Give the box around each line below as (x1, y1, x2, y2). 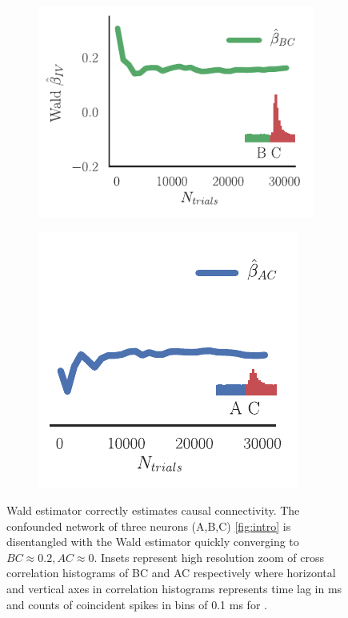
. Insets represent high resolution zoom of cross (94, 548, 325, 565)
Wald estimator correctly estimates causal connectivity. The (6, 501, 300, 518)
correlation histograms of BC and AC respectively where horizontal (6, 564, 336, 581)
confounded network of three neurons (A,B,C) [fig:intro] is (6, 517, 291, 534)
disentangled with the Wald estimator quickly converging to (6, 533, 299, 550)
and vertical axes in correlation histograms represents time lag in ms (6, 580, 342, 596)
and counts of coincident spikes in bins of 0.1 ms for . (6, 596, 267, 612)
